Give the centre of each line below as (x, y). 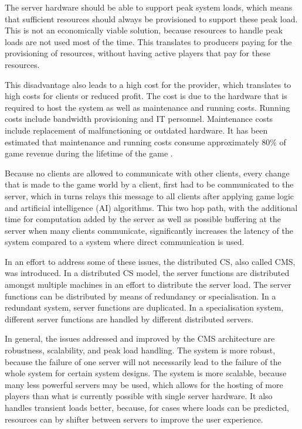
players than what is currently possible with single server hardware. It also (139, 396)
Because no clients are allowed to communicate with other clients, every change (147, 173)
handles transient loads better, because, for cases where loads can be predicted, (147, 407)
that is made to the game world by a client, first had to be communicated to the (149, 184)
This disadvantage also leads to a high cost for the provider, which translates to (148, 84)
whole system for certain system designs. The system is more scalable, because (146, 373)
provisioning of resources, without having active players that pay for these (138, 53)
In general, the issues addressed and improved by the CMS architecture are (140, 338)
